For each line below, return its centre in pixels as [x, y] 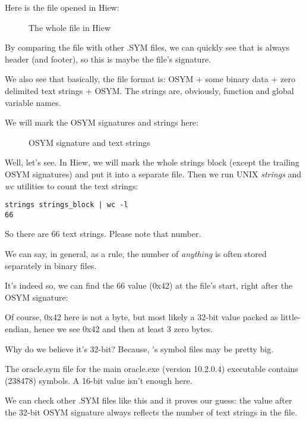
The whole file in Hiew [70, 27]
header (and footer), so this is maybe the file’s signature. [108, 59]
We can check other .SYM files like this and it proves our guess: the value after [149, 400]
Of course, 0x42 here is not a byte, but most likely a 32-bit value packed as [141, 317]
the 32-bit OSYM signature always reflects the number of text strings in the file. [151, 412]
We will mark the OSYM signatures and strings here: [102, 122]
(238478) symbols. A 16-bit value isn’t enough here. [99, 380]
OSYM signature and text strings [89, 142]
